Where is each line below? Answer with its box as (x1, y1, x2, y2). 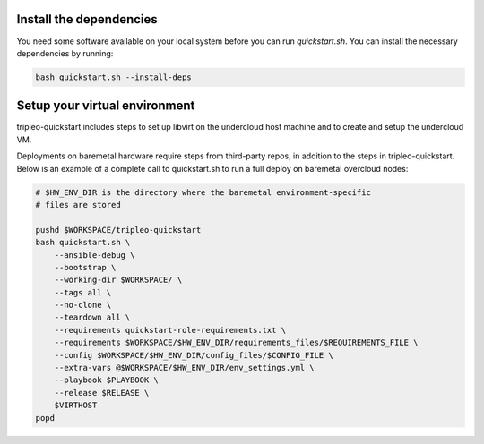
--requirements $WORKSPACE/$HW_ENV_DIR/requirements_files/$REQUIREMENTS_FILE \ (54, 337, 419, 348)
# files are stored (35, 200, 121, 209)
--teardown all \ (54, 312, 131, 322)
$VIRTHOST (54, 400, 98, 411)
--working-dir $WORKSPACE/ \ (54, 275, 183, 286)
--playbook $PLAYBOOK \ (54, 375, 159, 385)
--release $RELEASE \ (54, 388, 150, 397)
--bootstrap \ (54, 262, 117, 272)
